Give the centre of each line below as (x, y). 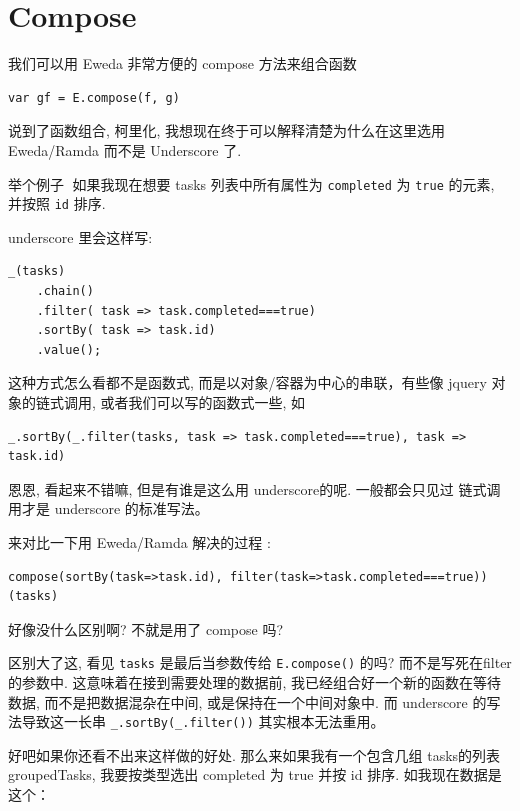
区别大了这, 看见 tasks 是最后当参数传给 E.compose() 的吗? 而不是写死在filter (260, 662)
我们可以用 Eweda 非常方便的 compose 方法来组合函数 (182, 63)
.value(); (69, 349)
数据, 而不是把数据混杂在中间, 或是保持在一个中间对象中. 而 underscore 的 (247, 701)
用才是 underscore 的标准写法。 (108, 508)
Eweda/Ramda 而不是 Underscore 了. (125, 149)
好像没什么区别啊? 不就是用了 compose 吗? (145, 628)
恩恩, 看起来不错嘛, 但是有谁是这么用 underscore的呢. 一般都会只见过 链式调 (254, 488)
